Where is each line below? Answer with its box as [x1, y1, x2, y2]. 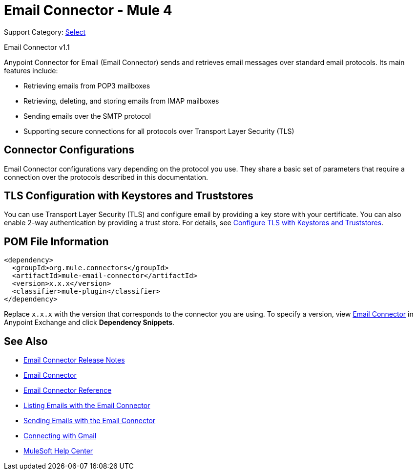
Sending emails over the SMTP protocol [23, 111, 151, 120]
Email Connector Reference [23, 386, 112, 395]
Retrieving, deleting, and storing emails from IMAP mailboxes [23, 96, 219, 105]
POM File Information [4, 235, 109, 248]
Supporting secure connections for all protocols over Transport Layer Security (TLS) [23, 127, 294, 135]
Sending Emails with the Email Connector [23, 416, 156, 425]
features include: [4, 66, 58, 75]
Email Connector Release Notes [23, 356, 125, 365]
